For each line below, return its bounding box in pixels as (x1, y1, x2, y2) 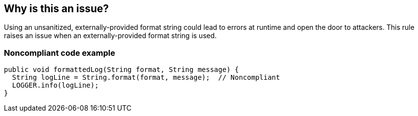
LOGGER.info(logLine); (12, 81, 99, 90)
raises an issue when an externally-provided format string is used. (4, 31, 217, 40)
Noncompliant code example (4, 47, 115, 58)
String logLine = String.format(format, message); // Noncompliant (12, 73, 280, 82)
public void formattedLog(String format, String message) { (4, 66, 239, 74)
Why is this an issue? (4, 2, 109, 15)
